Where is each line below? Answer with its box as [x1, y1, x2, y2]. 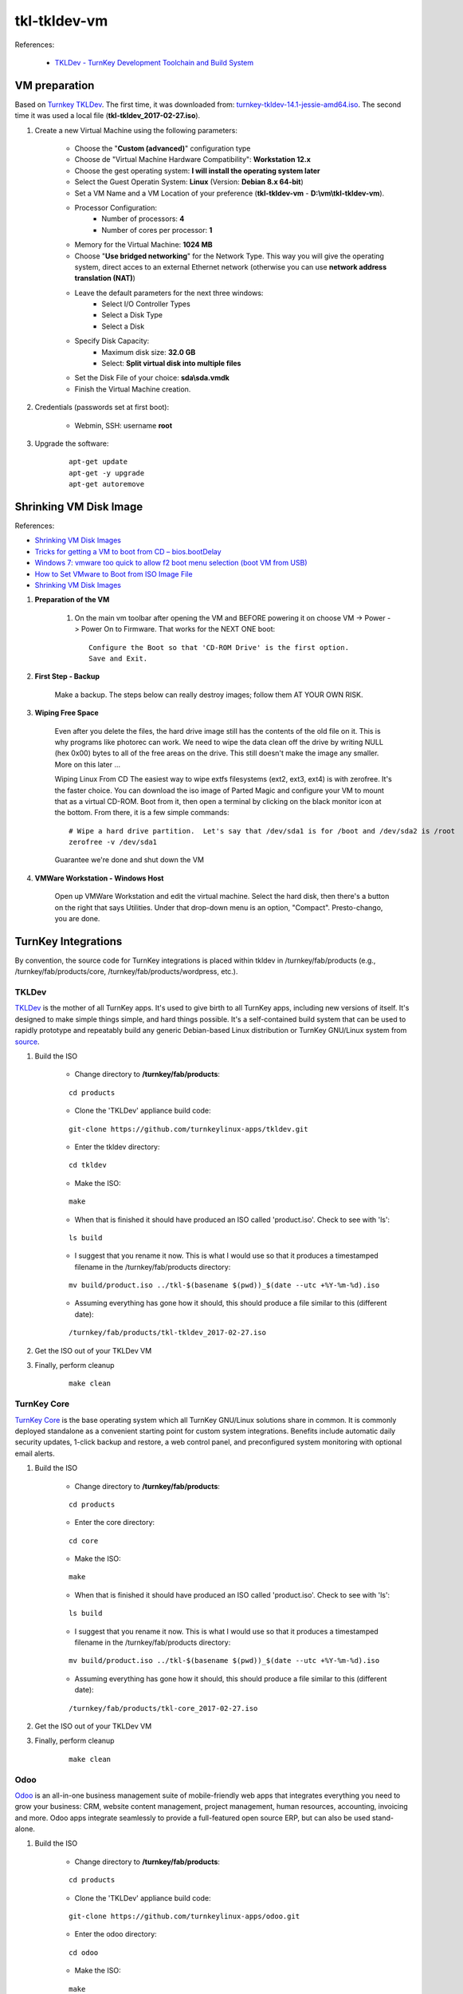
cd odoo [69, 1948, 99, 1957]
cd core [69, 1536, 99, 1545]
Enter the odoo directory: [74, 1929, 157, 1939]
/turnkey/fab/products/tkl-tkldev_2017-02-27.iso [69, 1328, 267, 1338]
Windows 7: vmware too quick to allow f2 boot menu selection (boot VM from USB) [34, 558, 308, 568]
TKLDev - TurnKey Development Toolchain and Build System [54, 57, 254, 67]
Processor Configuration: [74, 203, 158, 212]
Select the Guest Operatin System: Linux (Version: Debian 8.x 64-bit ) [74, 177, 304, 187]
